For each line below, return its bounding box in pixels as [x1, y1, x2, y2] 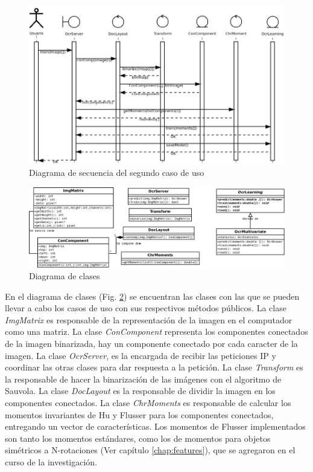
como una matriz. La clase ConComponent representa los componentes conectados [5, 325, 308, 338]
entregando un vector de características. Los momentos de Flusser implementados [5, 420, 306, 433]
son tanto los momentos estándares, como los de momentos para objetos [5, 432, 271, 444]
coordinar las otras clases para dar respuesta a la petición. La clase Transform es [5, 361, 303, 373]
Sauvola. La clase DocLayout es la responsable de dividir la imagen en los [5, 384, 276, 397]
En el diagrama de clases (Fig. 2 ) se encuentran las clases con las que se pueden [5, 289, 300, 302]
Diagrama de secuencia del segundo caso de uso [29, 166, 204, 179]
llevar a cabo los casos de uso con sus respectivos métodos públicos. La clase [5, 302, 286, 314]
